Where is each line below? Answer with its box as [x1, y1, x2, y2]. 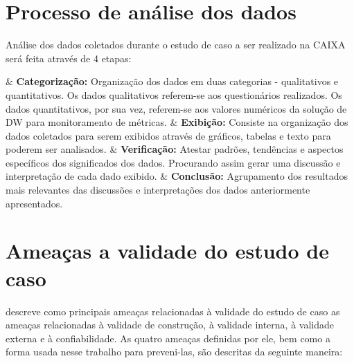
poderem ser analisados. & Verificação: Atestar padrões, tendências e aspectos [6, 142, 344, 156]
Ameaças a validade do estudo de [6, 236, 329, 265]
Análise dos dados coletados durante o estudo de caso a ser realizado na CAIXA [6, 37, 346, 52]
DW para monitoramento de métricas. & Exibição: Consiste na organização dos [6, 115, 348, 129]
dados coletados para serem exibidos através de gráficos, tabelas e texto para [6, 128, 331, 142]
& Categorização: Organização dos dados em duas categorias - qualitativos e [6, 74, 339, 89]
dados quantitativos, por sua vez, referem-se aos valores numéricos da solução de [6, 101, 347, 115]
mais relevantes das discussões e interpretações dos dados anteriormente [6, 183, 310, 197]
